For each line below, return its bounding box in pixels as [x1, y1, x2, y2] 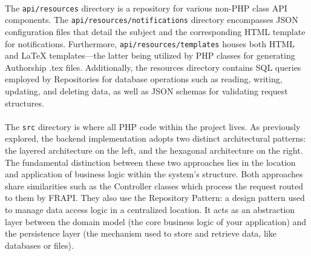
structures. [5, 96, 44, 109]
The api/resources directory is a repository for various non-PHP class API [5, 1, 287, 14]
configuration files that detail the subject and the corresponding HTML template [5, 25, 306, 38]
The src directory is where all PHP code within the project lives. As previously [5, 120, 301, 133]
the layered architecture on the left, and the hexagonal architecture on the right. [5, 143, 303, 156]
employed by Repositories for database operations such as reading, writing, [5, 73, 283, 85]
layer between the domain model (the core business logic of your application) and [5, 215, 307, 228]
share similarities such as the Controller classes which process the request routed [5, 179, 303, 192]
